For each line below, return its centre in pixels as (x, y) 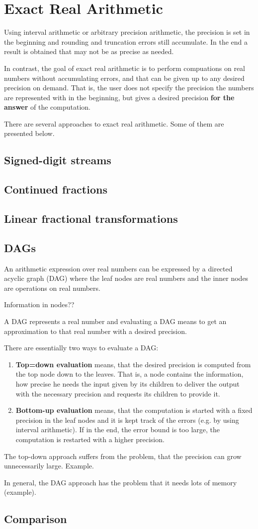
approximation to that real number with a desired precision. (95, 331)
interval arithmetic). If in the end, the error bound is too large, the (118, 430)
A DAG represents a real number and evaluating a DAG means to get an (115, 321)
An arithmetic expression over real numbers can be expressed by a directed (118, 268)
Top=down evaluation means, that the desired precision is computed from (133, 364)
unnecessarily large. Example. (49, 466)
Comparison (36, 519)
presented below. (29, 133)
